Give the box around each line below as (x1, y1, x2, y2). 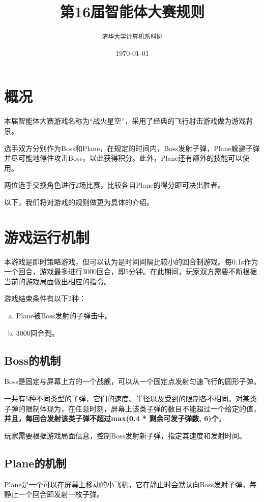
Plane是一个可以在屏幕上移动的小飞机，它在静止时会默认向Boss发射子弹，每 (4, 479, 257, 489)
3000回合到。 (16, 327, 59, 338)
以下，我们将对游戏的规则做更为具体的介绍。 (4, 196, 154, 207)
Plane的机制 (4, 455, 67, 470)
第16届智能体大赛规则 (60, 1, 205, 22)
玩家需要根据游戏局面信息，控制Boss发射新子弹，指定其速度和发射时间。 (4, 430, 246, 440)
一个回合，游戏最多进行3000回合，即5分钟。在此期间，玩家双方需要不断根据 (4, 266, 257, 277)
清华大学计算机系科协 (102, 33, 163, 41)
